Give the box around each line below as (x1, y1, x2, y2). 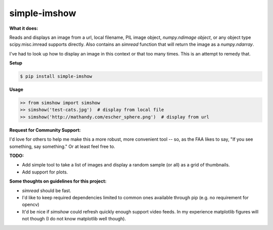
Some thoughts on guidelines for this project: (9, 178, 107, 184)
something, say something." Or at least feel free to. (9, 143, 116, 149)
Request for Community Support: (9, 127, 81, 133)
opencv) (22, 202, 40, 208)
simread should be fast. (22, 187, 72, 194)
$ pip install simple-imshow (20, 74, 93, 79)
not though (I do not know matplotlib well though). (22, 216, 126, 222)
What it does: (9, 25, 38, 31)
